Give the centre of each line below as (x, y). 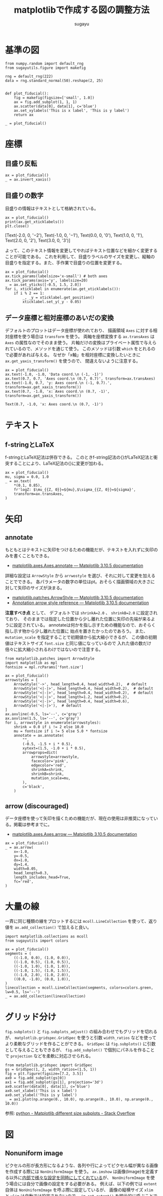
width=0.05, (26, 869)
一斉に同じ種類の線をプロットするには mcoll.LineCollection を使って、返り (81, 921)
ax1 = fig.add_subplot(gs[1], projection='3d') (54, 1082)
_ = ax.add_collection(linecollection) (45, 996)
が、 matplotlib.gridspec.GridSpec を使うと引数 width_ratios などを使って (81, 1038)
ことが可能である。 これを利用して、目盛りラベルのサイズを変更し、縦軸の (80, 256)
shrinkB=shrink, (47, 774)
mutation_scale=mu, (51, 778)
